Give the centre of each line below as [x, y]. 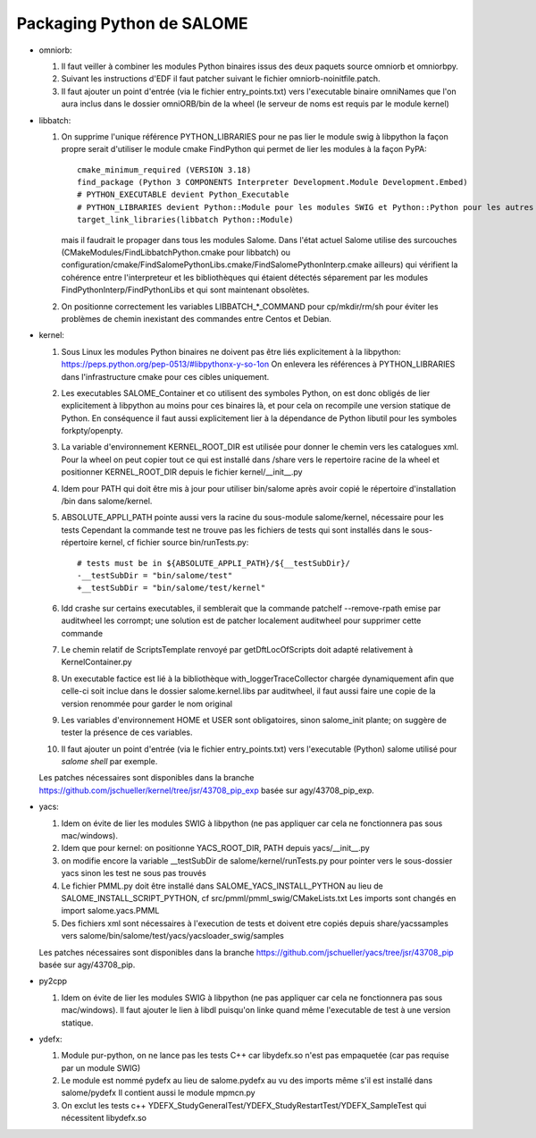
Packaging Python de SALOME [132, 23]
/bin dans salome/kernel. [107, 502]
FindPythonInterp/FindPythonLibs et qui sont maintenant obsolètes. [185, 290]
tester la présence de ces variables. [127, 732]
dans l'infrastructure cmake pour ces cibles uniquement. [165, 376]
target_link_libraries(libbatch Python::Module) [185, 220]
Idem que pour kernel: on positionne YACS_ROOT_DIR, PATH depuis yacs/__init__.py [215, 848]
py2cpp [53, 981]
